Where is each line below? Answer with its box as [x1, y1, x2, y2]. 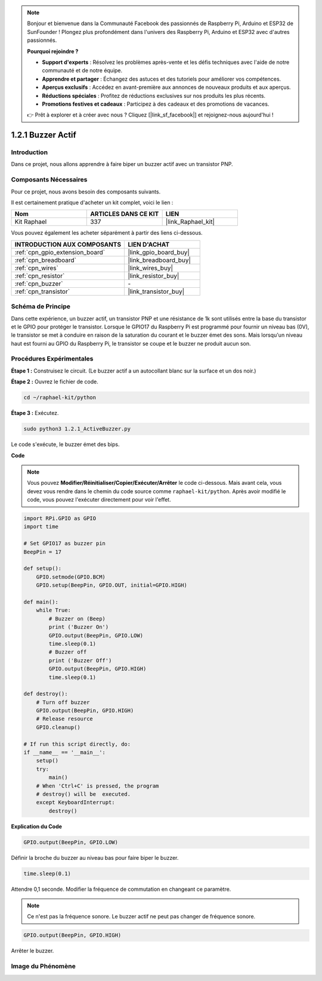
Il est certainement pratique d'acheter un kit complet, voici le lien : [11, 199, 174, 206]
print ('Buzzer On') [48, 624, 109, 631]
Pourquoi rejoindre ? [27, 48, 79, 55]
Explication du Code [11, 823, 63, 830]
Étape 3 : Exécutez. [11, 410, 59, 417]
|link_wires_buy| [128, 263, 173, 272]
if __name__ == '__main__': [23, 749, 106, 756]
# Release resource [36, 715, 94, 722]
